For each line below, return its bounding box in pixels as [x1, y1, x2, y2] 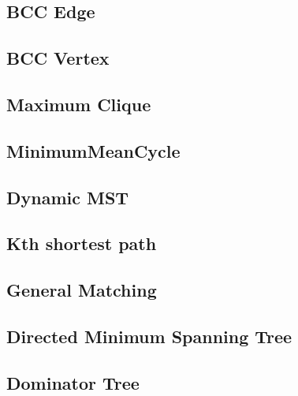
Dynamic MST [6, 185, 129, 209]
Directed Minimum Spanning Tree [6, 323, 292, 348]
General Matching [6, 278, 157, 302]
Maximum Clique [6, 92, 151, 116]
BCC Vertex [6, 46, 110, 70]
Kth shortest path [6, 231, 157, 256]
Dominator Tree [6, 370, 140, 394]
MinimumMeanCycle [6, 138, 181, 163]
